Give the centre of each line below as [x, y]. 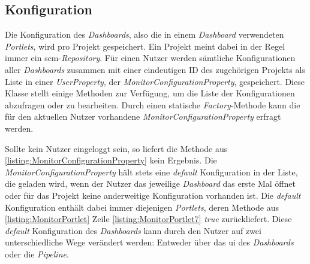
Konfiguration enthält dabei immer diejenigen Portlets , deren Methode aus [142, 207]
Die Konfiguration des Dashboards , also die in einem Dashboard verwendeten [145, 34]
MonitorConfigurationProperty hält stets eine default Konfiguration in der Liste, [151, 172]
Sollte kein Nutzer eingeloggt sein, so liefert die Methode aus [116, 148]
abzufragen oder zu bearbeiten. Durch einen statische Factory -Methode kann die [153, 104]
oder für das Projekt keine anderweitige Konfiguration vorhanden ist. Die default [153, 195]
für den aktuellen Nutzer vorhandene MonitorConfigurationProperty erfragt [143, 116]
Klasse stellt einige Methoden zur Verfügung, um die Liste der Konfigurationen [150, 93]
